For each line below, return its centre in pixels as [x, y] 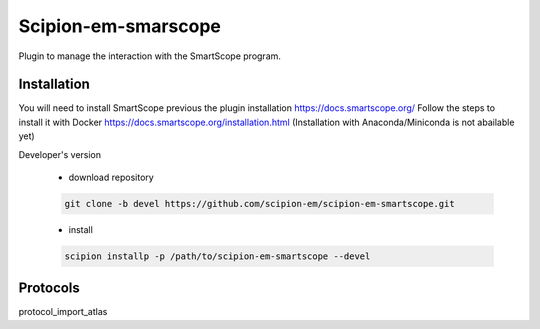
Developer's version [60, 154]
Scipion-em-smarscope [120, 26]
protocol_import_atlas [63, 312]
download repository [111, 177]
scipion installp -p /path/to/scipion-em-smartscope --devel [217, 256]
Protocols [49, 288]
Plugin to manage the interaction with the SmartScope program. [150, 56]
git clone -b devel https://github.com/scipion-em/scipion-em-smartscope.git [259, 203]
